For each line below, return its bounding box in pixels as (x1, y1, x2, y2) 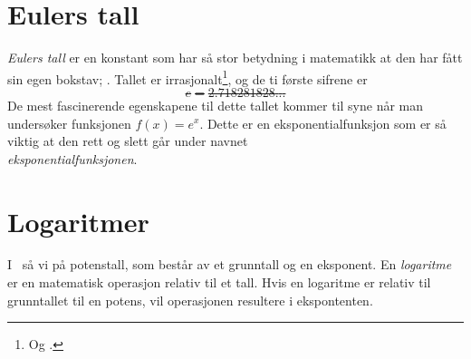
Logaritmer (7, 202, 149, 239)
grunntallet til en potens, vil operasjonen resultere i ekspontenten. (7, 290, 373, 309)
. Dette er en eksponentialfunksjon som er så (199, 113, 447, 132)
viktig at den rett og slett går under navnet (7, 131, 248, 150)
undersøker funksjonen (7, 113, 131, 132)
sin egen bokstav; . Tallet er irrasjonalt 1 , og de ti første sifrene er (7, 66, 368, 88)
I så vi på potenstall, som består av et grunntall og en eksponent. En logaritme (7, 255, 452, 274)
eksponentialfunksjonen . (7, 149, 138, 168)
